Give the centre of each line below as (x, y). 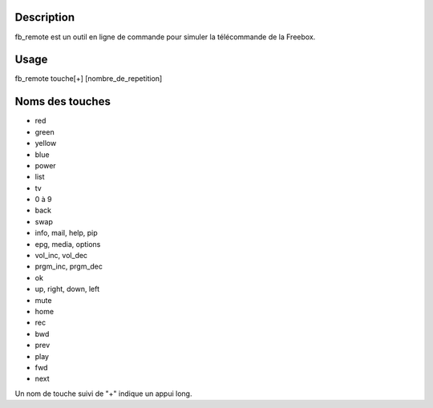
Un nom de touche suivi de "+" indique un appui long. (103, 394)
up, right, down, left (67, 289)
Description (45, 17)
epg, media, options (68, 244)
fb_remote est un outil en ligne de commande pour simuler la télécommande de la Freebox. (165, 37)
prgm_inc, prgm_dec (69, 267)
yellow (46, 143)
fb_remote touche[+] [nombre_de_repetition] (89, 79)
